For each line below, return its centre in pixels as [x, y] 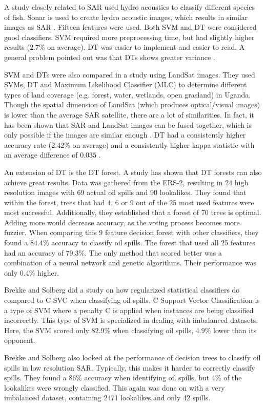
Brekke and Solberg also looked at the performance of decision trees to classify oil [132, 357]
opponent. [20, 340]
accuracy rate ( [28, 144]
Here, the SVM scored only [47, 330]
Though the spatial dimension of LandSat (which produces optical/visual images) [132, 104]
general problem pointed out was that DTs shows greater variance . [110, 57]
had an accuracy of [34, 252]
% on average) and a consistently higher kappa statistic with [159, 144]
